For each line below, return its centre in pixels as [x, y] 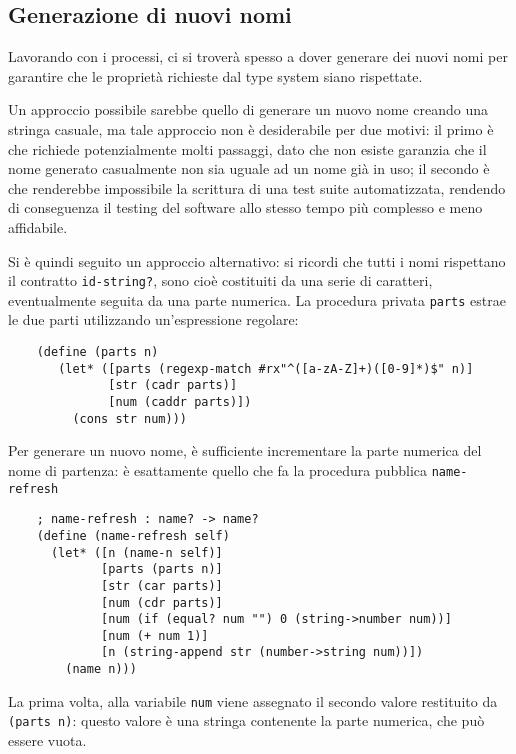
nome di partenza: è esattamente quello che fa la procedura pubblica [218, 469]
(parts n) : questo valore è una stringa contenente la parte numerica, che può [246, 720]
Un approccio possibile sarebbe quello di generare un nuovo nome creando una [248, 109]
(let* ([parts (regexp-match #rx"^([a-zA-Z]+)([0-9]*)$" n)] [266, 368]
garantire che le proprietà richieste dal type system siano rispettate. [215, 75]
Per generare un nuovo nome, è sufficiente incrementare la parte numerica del [245, 450]
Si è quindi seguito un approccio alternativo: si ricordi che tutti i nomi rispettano [257, 260]
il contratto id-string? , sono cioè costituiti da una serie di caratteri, [220, 280]
